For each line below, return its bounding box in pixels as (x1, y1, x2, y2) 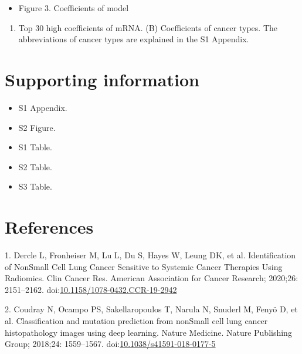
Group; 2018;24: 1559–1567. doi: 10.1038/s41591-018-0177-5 (5, 338, 216, 350)
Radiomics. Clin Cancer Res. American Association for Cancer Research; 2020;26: (5, 272, 298, 284)
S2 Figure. (18, 121, 56, 133)
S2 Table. (18, 160, 52, 173)
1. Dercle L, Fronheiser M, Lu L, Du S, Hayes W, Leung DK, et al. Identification (5, 249, 296, 261)
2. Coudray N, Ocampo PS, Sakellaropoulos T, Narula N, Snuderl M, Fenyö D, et (5, 303, 298, 315)
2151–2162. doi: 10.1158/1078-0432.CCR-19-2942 (5, 283, 177, 295)
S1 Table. (18, 141, 52, 153)
